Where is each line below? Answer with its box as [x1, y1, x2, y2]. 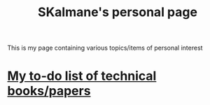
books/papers [7, 83, 91, 99]
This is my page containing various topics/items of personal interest [7, 43, 203, 52]
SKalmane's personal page [37, 4, 198, 20]
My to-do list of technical [7, 68, 157, 84]
